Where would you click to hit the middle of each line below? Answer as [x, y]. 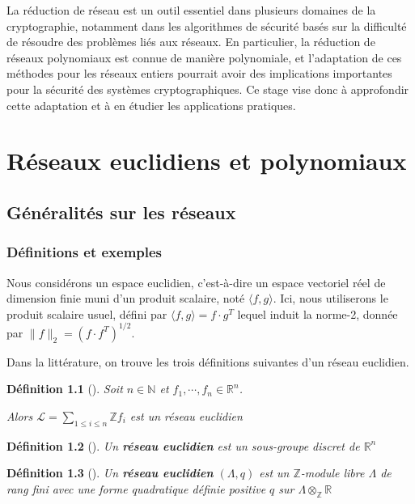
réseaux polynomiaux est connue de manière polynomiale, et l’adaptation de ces [204, 57]
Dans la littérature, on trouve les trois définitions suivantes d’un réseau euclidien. [208, 361]
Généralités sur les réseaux [121, 212]
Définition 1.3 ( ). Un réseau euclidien [110, 473]
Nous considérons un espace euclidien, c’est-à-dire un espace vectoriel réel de [196, 282]
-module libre [332, 473]
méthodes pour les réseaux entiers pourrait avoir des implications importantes [199, 73]
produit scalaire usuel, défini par [87, 313]
